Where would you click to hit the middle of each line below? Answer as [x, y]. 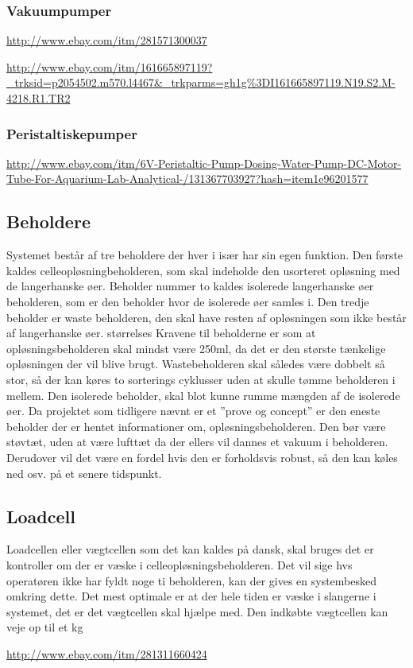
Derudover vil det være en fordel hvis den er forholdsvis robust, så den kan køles [202, 457]
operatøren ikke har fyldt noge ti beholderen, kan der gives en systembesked [192, 580]
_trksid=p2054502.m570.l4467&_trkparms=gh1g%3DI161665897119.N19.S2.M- [201, 82]
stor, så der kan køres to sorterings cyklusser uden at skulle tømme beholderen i [201, 379]
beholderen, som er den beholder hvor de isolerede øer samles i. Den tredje [188, 301]
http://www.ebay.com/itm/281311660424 [107, 653]
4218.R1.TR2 [39, 98]
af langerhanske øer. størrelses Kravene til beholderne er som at [161, 333]
